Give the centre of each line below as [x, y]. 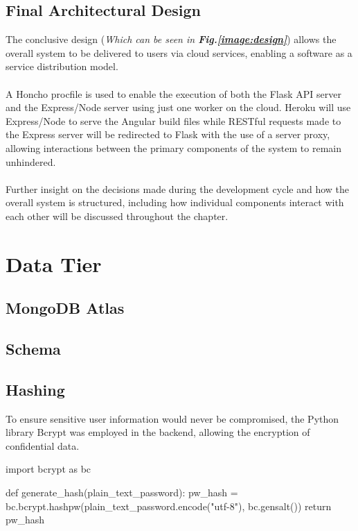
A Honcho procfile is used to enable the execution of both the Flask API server [173, 93]
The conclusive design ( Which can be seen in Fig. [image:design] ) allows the [171, 39]
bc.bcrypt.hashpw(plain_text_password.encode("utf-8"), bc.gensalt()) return [169, 506]
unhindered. [31, 161]
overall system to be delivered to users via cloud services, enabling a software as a [179, 52]
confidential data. [43, 445]
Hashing [35, 389]
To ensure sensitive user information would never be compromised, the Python [172, 418]
